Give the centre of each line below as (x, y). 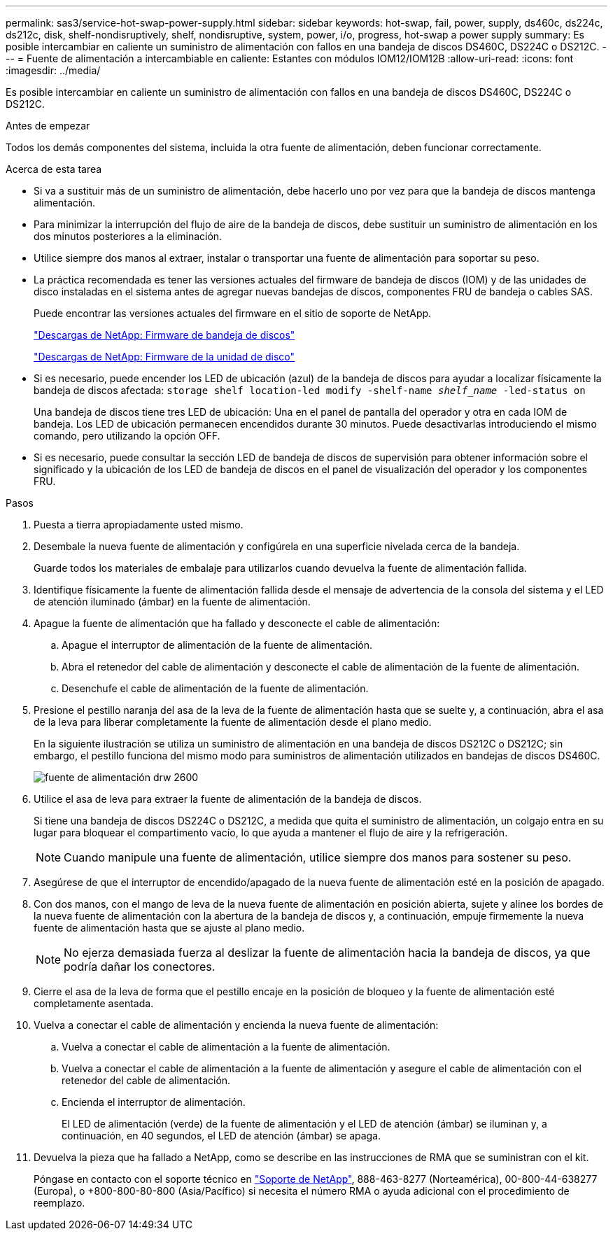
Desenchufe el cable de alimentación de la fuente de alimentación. (215, 688)
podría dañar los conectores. (140, 967)
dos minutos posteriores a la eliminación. (128, 236)
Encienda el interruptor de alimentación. (154, 1102)
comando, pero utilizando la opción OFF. (127, 436)
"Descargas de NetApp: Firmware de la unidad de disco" (164, 357)
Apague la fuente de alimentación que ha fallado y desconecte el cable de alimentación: (237, 623)
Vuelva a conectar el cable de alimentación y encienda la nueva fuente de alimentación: (236, 1025)
